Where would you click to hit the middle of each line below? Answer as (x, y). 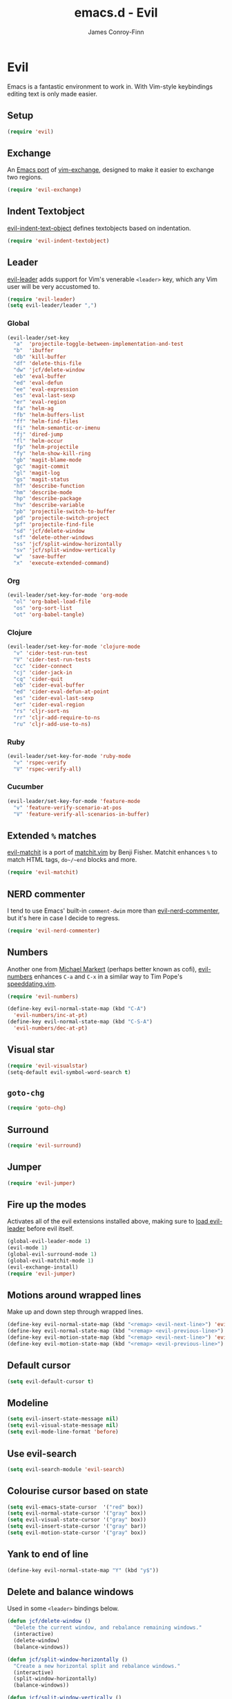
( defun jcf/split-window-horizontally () (68, 1660)
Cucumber (25, 786)
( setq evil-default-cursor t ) (51, 1381)
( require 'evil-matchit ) (43, 872)
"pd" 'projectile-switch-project (61, 518)
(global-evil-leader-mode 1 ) (49, 1242)
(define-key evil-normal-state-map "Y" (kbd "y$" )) (83, 1570)
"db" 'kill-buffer (40, 357)
